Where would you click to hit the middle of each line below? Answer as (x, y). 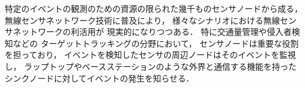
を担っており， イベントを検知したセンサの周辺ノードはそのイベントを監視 (150, 55)
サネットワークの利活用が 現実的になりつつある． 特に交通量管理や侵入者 (148, 32)
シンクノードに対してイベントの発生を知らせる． (100, 78)
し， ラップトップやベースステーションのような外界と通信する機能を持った (151, 66)
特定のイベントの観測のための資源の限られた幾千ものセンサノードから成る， (154, 8)
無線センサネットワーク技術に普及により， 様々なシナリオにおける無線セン (151, 20)
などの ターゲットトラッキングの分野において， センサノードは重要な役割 (156, 43)
